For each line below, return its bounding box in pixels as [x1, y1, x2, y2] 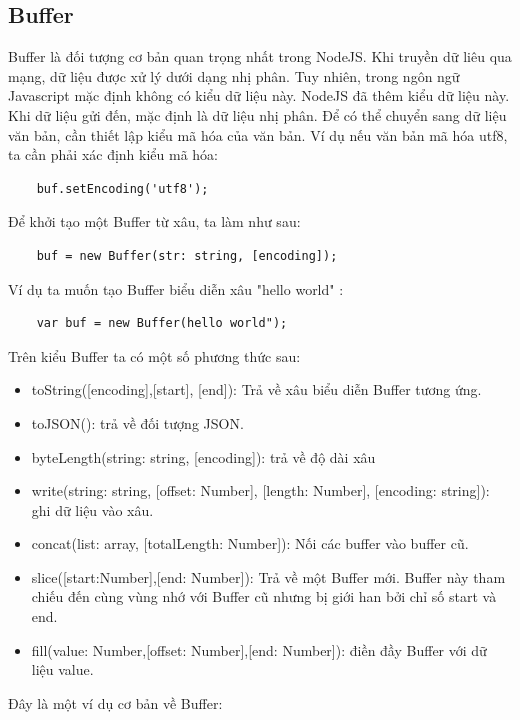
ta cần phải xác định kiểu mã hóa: [8, 144, 219, 165]
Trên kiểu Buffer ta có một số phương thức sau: [8, 345, 301, 366]
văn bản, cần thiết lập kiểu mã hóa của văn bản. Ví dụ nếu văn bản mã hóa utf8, [8, 124, 508, 145]
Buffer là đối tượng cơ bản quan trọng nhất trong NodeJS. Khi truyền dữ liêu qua [8, 46, 512, 67]
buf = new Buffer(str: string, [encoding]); [36, 248, 338, 263]
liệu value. [31, 659, 94, 680]
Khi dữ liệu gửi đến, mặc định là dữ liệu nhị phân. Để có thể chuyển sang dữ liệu [8, 104, 507, 125]
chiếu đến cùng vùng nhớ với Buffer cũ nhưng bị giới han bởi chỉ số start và [31, 586, 497, 607]
